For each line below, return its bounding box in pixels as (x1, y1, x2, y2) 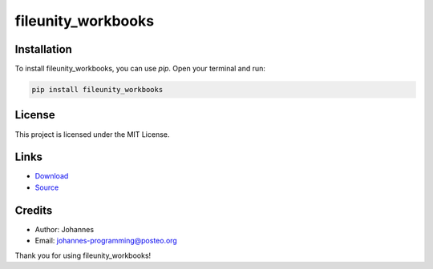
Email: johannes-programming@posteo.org (34, 236, 178, 246)
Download (34, 171, 69, 181)
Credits (14, 203, 53, 217)
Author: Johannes (34, 224, 95, 234)
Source (34, 183, 59, 192)
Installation (14, 42, 72, 56)
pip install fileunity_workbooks (31, 85, 164, 94)
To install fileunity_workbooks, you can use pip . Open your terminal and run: (14, 64, 266, 74)
